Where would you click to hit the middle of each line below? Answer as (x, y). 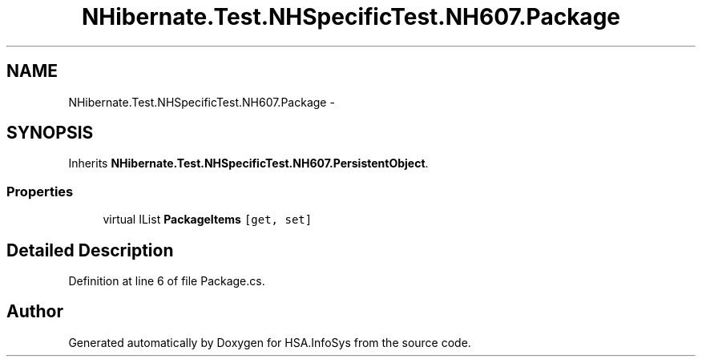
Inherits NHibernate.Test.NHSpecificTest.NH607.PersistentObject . (248, 163)
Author (35, 312)
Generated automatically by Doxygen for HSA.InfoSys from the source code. (270, 342)
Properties (40, 191)
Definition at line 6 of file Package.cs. (167, 281)
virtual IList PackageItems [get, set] (208, 220)
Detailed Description (90, 250)
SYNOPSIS (50, 133)
